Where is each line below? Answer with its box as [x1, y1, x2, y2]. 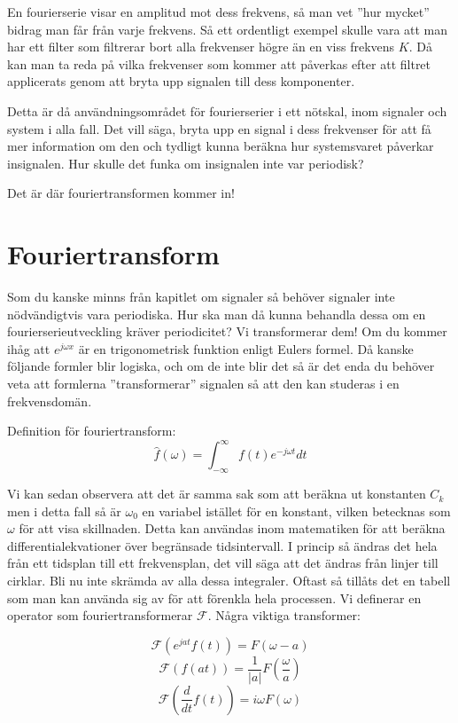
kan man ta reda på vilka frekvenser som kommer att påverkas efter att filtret [7, 54, 431, 73]
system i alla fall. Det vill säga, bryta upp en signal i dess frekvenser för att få [7, 119, 431, 138]
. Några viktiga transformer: [207, 606, 361, 625]
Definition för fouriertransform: [7, 421, 176, 440]
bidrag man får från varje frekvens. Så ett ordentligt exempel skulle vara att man [7, 20, 448, 38]
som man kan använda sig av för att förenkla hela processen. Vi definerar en [7, 588, 422, 607]
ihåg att [7, 339, 50, 358]
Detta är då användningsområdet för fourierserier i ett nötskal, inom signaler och [7, 101, 447, 120]
